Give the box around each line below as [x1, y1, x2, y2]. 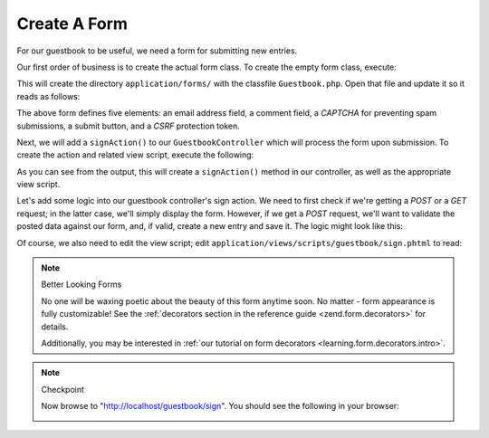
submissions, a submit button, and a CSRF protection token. [16, 120, 240, 131]
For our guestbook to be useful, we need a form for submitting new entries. [16, 45, 298, 56]
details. [41, 321, 69, 332]
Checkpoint [41, 384, 85, 395]
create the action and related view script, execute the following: [16, 149, 254, 160]
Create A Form [16, 14, 129, 33]
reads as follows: [16, 90, 81, 101]
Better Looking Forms [41, 279, 122, 290]
